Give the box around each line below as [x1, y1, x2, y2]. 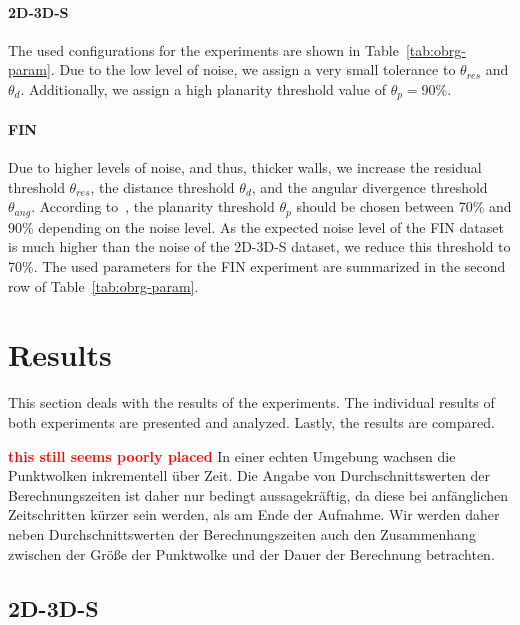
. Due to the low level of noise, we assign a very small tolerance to [50, 59, 456, 80]
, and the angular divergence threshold [251, 176, 488, 197]
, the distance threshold [90, 176, 235, 197]
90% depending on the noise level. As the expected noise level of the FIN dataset [8, 216, 504, 237]
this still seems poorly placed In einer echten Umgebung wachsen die [8, 445, 456, 466]
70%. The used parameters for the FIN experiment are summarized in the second [8, 256, 506, 277]
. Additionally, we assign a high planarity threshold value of [20, 78, 386, 99]
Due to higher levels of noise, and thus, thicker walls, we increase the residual [8, 157, 482, 178]
